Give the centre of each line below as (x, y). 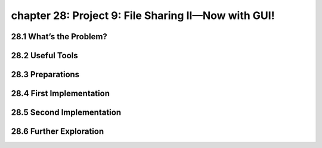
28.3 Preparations (45, 75)
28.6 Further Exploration (58, 132)
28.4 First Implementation (61, 94)
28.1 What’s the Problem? (59, 37)
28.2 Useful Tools (44, 56)
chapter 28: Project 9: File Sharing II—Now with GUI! (143, 15)
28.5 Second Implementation (66, 113)
